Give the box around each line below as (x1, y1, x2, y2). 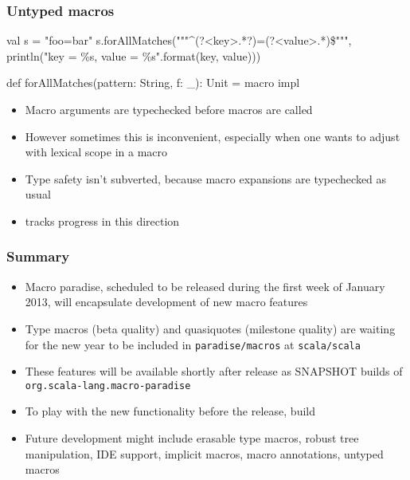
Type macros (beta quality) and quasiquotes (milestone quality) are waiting (25, 320, 396, 336)
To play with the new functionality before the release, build (25, 403, 315, 419)
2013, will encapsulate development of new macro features (25, 293, 308, 310)
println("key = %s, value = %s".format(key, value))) (6, 47, 261, 64)
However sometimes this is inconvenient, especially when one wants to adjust (25, 128, 400, 144)
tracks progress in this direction (25, 212, 180, 229)
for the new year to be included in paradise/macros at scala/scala (25, 336, 361, 352)
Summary (6, 246, 70, 266)
